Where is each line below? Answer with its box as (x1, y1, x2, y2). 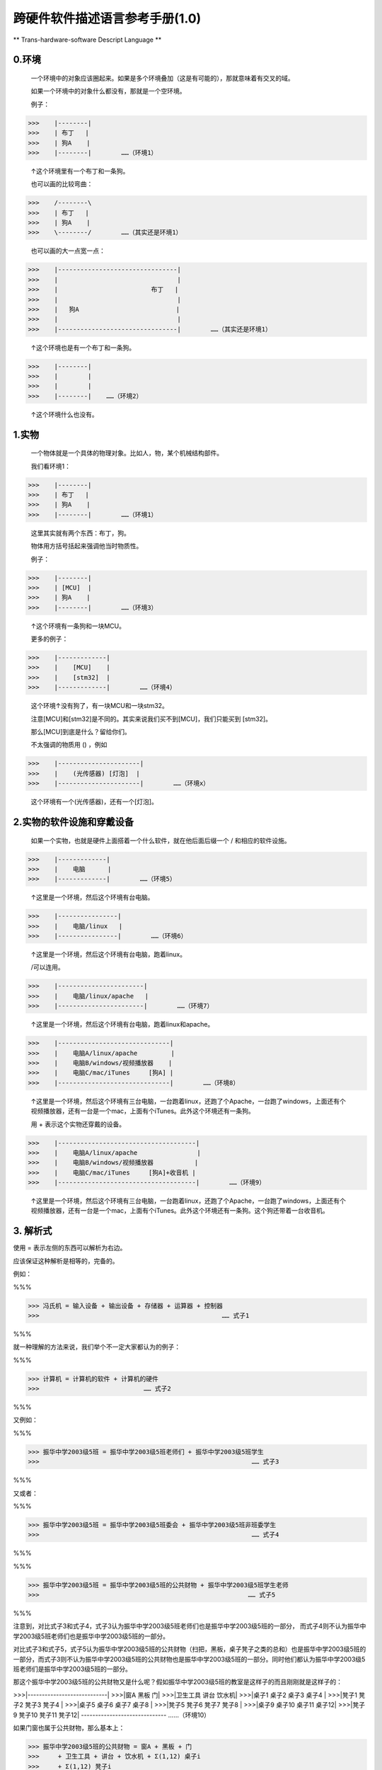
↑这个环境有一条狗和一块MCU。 (30, 622, 125, 630)
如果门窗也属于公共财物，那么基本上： (13, 1723, 125, 1732)
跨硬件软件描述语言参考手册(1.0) (13, 11, 202, 26)
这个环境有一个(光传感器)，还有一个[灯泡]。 (30, 797, 158, 806)
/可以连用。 (30, 963, 65, 971)
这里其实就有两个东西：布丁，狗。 (30, 528, 130, 537)
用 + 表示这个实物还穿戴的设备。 (30, 1119, 126, 1129)
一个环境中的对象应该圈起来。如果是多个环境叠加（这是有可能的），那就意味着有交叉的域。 (30, 74, 294, 82)
